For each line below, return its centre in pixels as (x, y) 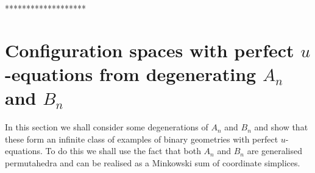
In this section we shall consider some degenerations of (107, 127)
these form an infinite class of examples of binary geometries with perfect (142, 139)
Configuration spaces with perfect (150, 50)
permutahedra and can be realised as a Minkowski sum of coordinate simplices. (153, 162)
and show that (281, 127)
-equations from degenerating (131, 73)
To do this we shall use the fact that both (123, 151)
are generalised (275, 151)
